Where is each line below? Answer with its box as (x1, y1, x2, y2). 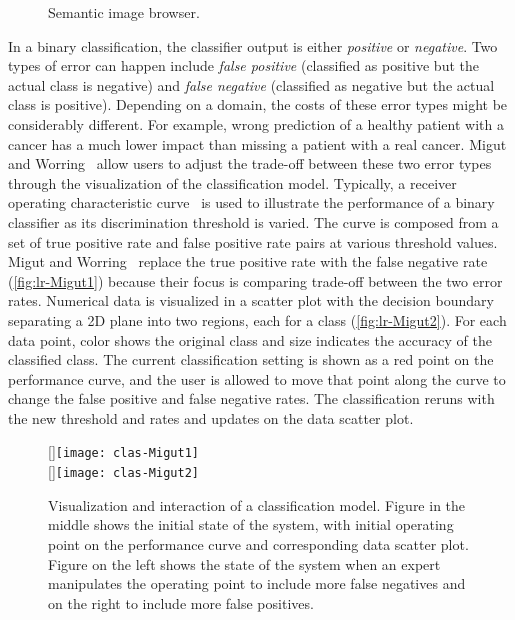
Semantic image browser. (48, 2, 200, 22)
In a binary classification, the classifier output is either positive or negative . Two (8, 35, 498, 56)
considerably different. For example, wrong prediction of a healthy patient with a (8, 113, 504, 134)
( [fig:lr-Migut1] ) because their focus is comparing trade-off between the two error (8, 270, 503, 291)
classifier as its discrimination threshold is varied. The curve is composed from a (8, 211, 499, 232)
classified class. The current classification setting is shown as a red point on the (8, 349, 494, 370)
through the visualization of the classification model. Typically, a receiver (8, 172, 457, 193)
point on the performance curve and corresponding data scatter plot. (48, 533, 469, 554)
